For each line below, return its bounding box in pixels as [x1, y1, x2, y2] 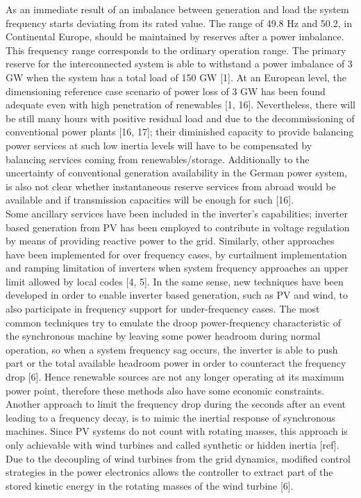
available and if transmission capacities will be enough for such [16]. [6, 192, 294, 207]
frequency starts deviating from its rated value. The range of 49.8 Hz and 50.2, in [6, 15, 352, 30]
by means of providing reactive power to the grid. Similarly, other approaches [6, 233, 335, 248]
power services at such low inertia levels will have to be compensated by [6, 138, 312, 152]
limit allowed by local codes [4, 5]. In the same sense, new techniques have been [6, 274, 344, 288]
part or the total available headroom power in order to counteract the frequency [6, 356, 346, 370]
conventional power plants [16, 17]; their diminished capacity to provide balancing [6, 124, 354, 139]
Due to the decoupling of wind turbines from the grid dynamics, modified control [6, 451, 351, 465]
